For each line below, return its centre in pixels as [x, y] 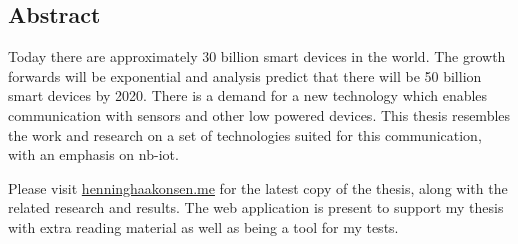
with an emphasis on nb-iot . [93, 154]
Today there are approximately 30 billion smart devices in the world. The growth [257, 56]
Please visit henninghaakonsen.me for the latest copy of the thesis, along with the [258, 187]
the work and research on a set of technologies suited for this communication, [245, 134]
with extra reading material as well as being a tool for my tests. [203, 226]
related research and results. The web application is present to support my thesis [256, 207]
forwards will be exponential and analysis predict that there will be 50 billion [245, 75]
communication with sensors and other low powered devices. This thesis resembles [259, 114]
